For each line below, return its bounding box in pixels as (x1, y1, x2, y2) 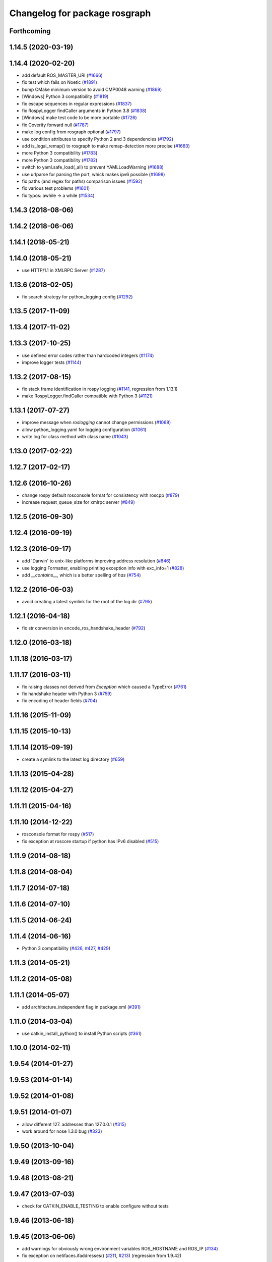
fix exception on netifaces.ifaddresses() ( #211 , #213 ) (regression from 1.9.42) (22, 1252, 182, 1259)
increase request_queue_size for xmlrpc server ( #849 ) (22, 499, 135, 505)
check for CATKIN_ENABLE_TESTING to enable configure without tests (22, 1203, 169, 1209)
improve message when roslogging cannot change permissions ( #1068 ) (22, 419, 171, 426)
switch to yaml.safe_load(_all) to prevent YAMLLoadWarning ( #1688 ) (22, 164, 164, 170)
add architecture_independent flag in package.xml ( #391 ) (22, 1004, 141, 1010)
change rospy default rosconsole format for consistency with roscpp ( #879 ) (22, 492, 180, 498)
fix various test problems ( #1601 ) (22, 185, 90, 191)
